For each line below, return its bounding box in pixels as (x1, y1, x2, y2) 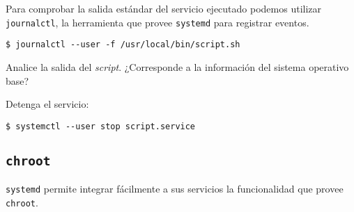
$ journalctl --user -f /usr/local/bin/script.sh (6, 40, 240, 50)
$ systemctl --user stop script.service (6, 121, 196, 131)
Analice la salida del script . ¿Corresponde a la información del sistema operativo (6, 59, 349, 74)
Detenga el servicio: (6, 97, 89, 111)
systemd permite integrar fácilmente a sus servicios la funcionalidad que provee (6, 181, 344, 196)
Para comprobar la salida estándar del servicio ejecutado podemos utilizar (6, 1, 322, 15)
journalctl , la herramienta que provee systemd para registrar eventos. (6, 15, 309, 29)
